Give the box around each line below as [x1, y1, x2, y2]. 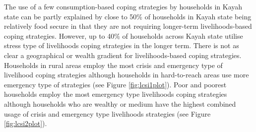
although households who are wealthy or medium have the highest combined [4, 98, 236, 109]
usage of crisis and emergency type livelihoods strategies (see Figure [4, 108, 211, 119]
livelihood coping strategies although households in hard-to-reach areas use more [4, 69, 249, 80]
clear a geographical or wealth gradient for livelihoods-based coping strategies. [4, 50, 242, 60]
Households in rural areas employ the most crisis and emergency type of [4, 60, 223, 70]
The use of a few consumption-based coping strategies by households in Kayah [4, 1, 243, 11]
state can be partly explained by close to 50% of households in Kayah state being [4, 11, 252, 21]
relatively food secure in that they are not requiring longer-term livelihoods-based [4, 21, 252, 31]
